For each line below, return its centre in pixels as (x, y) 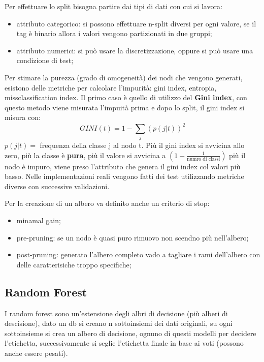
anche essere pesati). (36, 353)
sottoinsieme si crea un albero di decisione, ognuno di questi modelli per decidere (130, 333)
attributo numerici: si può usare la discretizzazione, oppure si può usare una (135, 50)
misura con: (23, 117)
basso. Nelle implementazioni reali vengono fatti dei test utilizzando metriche (124, 176)
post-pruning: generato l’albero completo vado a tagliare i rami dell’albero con (138, 254)
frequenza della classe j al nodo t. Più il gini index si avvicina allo (142, 145)
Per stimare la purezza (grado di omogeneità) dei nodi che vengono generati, (124, 77)
